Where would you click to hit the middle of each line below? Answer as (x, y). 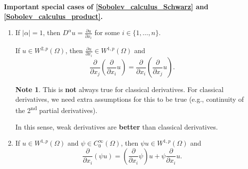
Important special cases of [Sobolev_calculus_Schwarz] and (106, 6)
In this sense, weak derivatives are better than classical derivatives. (116, 126)
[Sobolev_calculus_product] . (53, 16)
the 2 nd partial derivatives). (56, 109)
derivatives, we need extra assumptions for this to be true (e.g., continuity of (130, 99)
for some (107, 32)
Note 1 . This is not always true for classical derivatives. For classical (119, 89)
